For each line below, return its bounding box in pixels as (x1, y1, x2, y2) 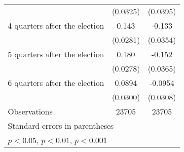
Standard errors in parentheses (8, 120, 114, 131)
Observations (8, 106, 53, 117)
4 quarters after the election (8, 20, 104, 31)
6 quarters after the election (8, 77, 104, 88)
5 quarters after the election (8, 48, 104, 60)
